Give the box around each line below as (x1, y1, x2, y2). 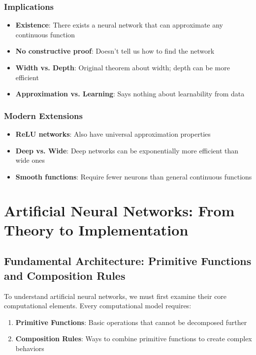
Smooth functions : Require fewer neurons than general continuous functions (15, 171, 252, 181)
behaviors (15, 343, 44, 353)
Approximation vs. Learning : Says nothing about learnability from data (15, 89, 245, 99)
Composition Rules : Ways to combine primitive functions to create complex (15, 333, 252, 344)
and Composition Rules (4, 267, 126, 283)
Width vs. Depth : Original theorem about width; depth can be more (15, 62, 230, 72)
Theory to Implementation (4, 219, 189, 239)
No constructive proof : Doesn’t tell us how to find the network (15, 46, 215, 56)
